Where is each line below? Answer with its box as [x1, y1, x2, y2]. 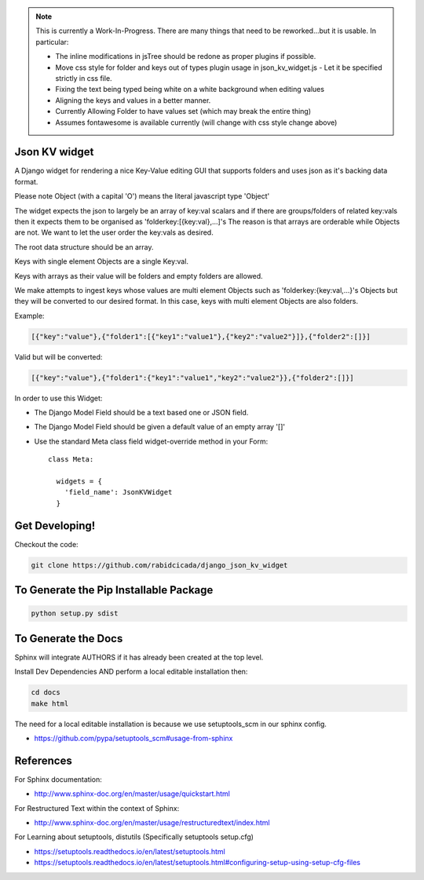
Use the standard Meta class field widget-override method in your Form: [34, 436, 269, 446]
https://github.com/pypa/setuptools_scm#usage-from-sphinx [34, 733, 233, 743]
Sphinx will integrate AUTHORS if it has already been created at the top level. [14, 652, 264, 662]
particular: [35, 37, 69, 46]
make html [31, 699, 69, 708]
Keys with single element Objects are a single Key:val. [14, 257, 188, 266]
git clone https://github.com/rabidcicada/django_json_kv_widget [31, 560, 288, 569]
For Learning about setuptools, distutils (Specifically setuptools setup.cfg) [14, 832, 254, 842]
